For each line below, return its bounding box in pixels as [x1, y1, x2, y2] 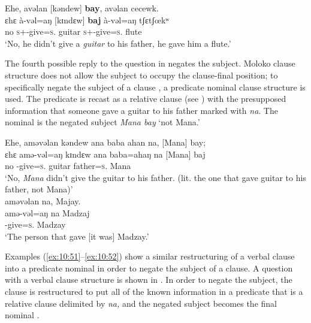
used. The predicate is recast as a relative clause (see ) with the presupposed [5, 92, 286, 105]
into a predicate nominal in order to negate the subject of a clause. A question [5, 261, 293, 274]
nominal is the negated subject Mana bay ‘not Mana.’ [5, 116, 200, 128]
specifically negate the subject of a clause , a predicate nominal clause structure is [5, 80, 306, 93]
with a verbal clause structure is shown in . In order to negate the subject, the [5, 273, 292, 286]
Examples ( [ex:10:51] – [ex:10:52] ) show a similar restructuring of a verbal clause [5, 250, 295, 262]
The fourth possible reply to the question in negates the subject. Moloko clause [5, 57, 295, 70]
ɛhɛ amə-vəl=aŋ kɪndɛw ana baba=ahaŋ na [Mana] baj [5, 147, 206, 160]
